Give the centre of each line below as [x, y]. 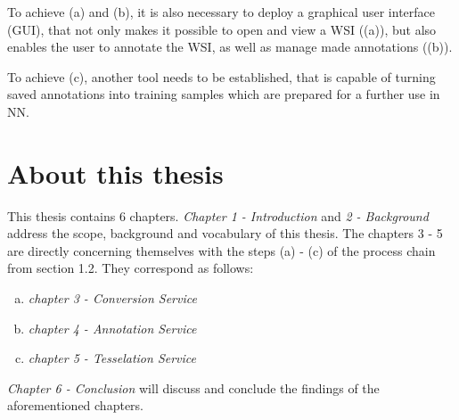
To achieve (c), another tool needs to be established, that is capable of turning [221, 76]
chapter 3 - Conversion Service [112, 298]
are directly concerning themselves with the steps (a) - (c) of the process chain [221, 250]
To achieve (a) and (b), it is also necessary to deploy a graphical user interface [221, 12]
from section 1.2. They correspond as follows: [131, 268]
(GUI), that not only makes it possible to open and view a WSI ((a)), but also [222, 29]
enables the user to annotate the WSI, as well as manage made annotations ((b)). [230, 47]
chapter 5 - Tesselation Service [112, 358]
